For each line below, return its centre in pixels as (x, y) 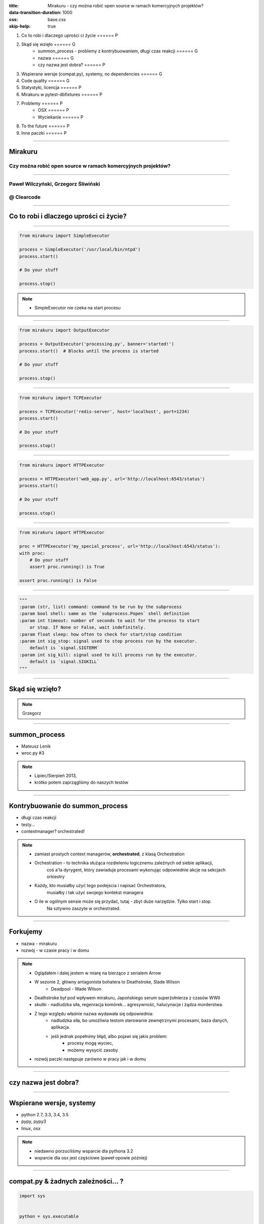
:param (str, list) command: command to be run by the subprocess (100, 607)
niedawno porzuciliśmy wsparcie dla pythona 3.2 (84, 1151)
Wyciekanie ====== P (61, 117)
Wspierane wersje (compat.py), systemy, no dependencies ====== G (92, 74)
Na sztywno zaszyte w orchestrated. (84, 908)
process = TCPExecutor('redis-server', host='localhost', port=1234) (104, 412)
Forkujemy (26, 932)
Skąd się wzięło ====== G (48, 44)
